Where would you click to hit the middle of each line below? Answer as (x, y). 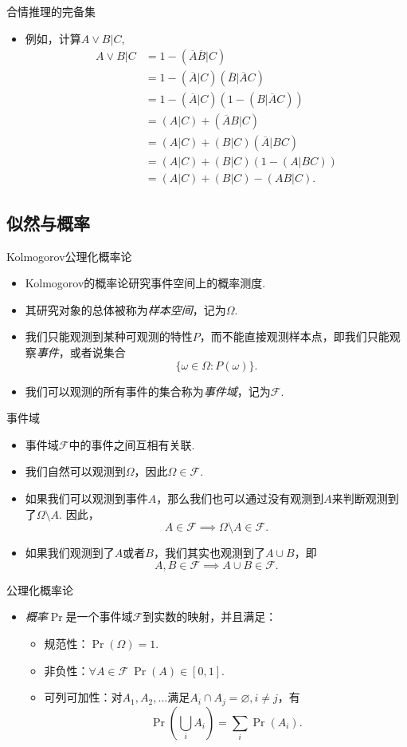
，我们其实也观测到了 (209, 553)
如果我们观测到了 (70, 553)
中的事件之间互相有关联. (132, 444)
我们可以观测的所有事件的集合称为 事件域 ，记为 (148, 391)
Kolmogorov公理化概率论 (69, 256)
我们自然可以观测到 (75, 471)
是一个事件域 (99, 617)
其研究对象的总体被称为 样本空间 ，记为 (125, 309)
